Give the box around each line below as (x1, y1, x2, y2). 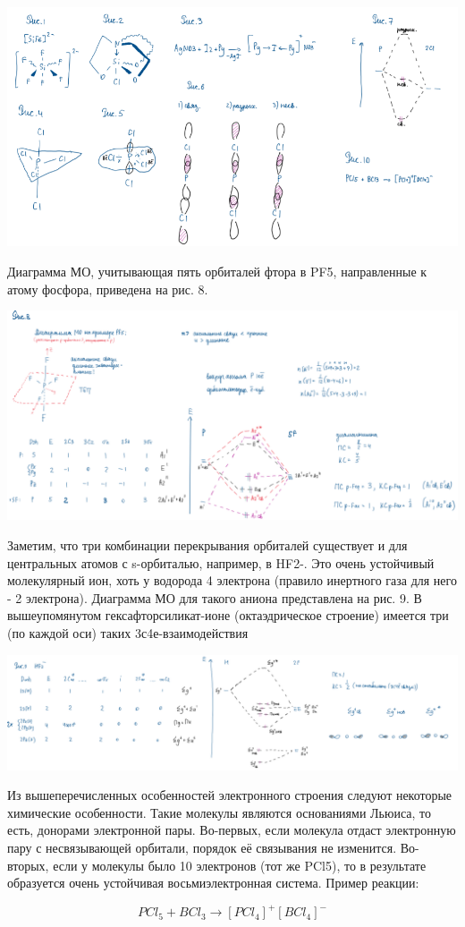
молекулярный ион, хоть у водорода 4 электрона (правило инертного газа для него (7, 571, 457, 590)
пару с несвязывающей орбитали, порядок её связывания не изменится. (7, 838, 397, 856)
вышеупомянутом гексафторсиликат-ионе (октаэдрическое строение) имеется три (7, 606, 449, 625)
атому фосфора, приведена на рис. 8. (7, 279, 208, 298)
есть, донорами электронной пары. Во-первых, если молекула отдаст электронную (7, 821, 456, 839)
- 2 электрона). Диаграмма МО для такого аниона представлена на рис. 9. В (7, 588, 422, 607)
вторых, (7, 855, 49, 874)
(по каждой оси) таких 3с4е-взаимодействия (7, 624, 249, 642)
